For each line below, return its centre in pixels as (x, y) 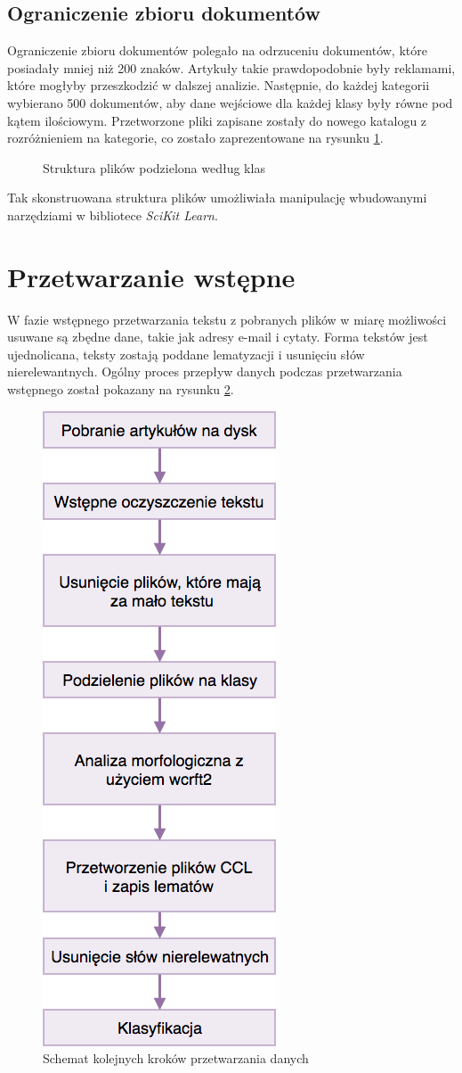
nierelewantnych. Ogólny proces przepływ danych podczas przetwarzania (205, 371)
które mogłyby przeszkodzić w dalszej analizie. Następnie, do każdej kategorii (219, 85)
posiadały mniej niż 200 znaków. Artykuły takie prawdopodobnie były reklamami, (231, 67)
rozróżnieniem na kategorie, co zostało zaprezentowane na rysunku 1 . (195, 138)
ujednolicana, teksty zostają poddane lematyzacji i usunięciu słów (186, 354)
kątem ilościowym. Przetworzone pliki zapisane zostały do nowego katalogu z (217, 120)
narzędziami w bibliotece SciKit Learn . (113, 215)
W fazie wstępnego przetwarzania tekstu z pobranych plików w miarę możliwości (227, 319)
